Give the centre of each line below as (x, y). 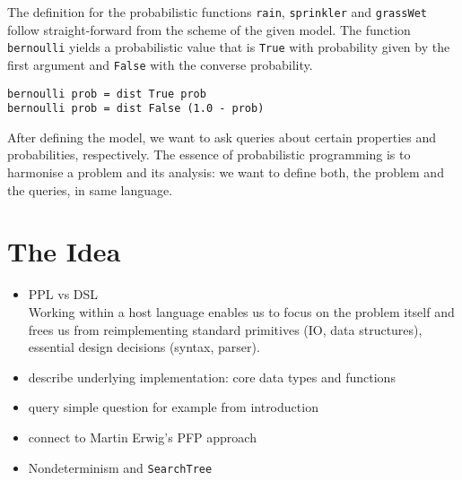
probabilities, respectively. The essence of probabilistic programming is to (209, 154)
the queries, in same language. (90, 189)
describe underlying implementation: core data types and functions (212, 377)
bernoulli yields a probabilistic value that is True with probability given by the (229, 47)
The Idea (64, 251)
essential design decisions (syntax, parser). (144, 347)
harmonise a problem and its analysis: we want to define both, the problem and (226, 172)
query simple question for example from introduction (173, 407)
